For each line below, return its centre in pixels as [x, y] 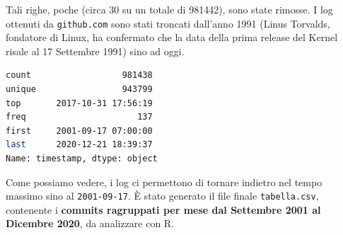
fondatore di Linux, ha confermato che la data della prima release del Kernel [172, 37]
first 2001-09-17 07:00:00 [79, 131]
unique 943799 [79, 90]
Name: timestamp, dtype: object [82, 159]
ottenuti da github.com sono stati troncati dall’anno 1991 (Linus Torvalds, [168, 23]
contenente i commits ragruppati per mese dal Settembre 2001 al [163, 209]
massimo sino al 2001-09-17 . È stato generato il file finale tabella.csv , [162, 196]
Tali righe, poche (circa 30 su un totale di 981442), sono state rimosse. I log [169, 9]
